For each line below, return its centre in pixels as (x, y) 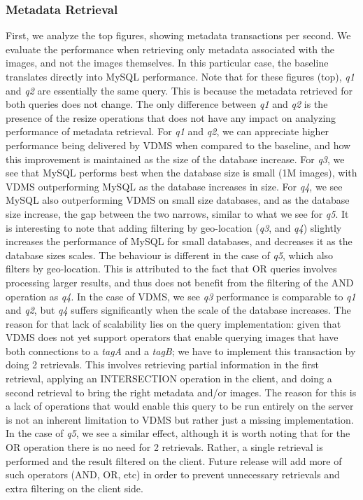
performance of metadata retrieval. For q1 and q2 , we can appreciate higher (168, 131)
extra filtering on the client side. (74, 488)
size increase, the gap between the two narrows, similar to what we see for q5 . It (177, 213)
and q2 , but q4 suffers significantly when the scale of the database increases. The (178, 310)
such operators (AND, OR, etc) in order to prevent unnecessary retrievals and (173, 474)
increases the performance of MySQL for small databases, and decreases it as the (179, 241)
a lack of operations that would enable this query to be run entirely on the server (180, 406)
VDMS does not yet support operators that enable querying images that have (172, 337)
